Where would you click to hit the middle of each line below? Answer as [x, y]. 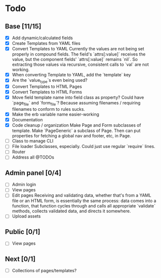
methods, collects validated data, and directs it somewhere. [71, 211]
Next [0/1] [20, 259]
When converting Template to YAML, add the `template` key [72, 75]
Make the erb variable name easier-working [56, 115]
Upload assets [26, 216]
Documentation [27, 120]
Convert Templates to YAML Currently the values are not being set [78, 49]
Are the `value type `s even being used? [50, 81]
